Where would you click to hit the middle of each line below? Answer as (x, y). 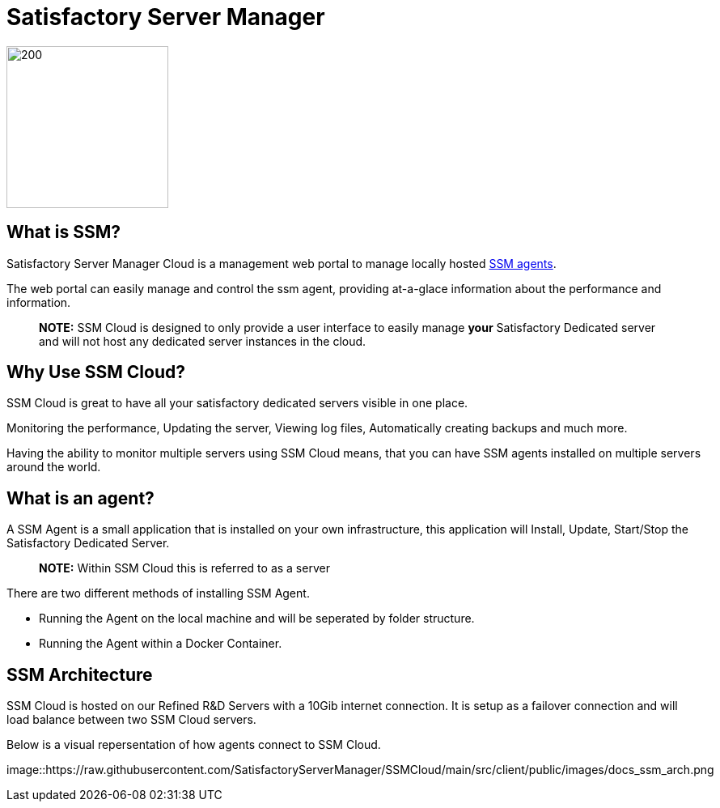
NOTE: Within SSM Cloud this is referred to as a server (184, 568)
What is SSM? (64, 232)
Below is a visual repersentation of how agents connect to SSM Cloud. (194, 745)
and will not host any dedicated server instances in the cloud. (203, 341)
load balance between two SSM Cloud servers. (131, 720)
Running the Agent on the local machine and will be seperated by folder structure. (257, 619)
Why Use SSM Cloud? (96, 372)
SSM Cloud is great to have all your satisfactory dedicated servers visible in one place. (237, 403)
